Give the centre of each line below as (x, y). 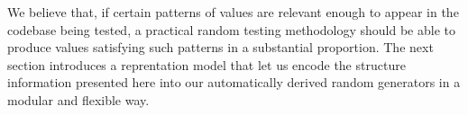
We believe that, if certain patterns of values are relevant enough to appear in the (233, 12)
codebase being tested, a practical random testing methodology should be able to (231, 29)
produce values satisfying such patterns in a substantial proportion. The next (220, 47)
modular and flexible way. (78, 99)
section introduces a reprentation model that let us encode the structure (206, 64)
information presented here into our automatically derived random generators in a (234, 82)
